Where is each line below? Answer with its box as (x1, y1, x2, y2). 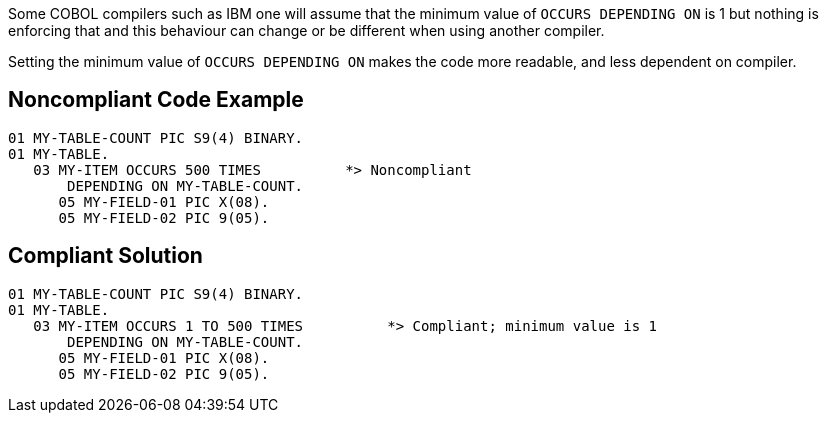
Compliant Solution (8, 243, 203, 269)
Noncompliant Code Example (8, 87, 304, 113)
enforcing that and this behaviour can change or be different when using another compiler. (8, 22, 605, 39)
